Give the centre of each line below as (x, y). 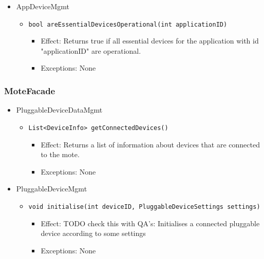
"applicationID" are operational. (91, 50)
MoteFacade (30, 90)
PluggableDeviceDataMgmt (59, 110)
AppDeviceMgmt (43, 6)
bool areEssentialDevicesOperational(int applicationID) (128, 24)
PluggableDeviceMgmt (52, 189)
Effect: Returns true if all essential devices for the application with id (150, 41)
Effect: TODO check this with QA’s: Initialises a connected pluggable (150, 223)
